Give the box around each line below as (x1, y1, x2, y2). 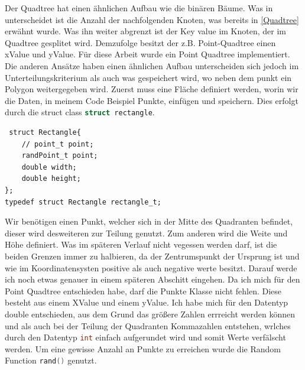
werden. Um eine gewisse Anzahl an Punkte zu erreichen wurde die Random (5, 342, 281, 355)
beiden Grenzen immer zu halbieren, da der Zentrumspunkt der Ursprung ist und (5, 249, 300, 262)
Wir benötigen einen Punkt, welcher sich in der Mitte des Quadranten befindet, (5, 215, 293, 228)
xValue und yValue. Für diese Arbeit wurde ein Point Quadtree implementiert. (5, 48, 290, 60)
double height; (21, 174, 81, 183)
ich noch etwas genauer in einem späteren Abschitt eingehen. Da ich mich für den (5, 273, 300, 285)
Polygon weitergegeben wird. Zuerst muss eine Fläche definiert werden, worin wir (5, 83, 298, 95)
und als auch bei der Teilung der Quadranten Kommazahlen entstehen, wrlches (5, 319, 291, 332)
